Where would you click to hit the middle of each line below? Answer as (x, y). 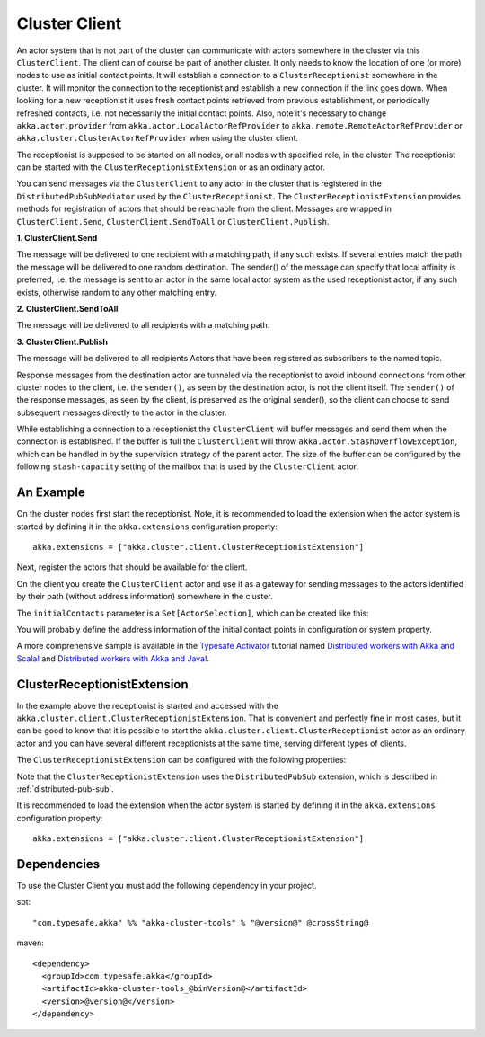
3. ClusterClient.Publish (62, 341)
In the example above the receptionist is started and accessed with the (147, 705)
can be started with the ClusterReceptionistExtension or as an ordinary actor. (171, 167)
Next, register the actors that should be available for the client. (132, 567)
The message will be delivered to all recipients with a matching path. (143, 325)
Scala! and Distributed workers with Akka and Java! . (113, 658)
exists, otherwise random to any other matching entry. (117, 292)
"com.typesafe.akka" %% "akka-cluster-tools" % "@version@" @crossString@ (201, 922)
